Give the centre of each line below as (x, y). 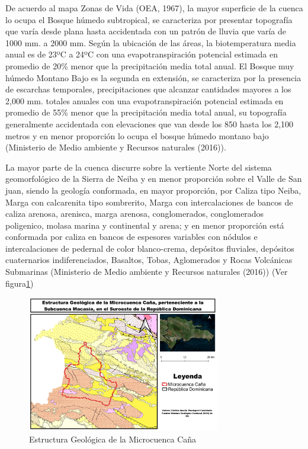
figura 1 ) (20, 283)
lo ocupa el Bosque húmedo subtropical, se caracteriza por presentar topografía (149, 19)
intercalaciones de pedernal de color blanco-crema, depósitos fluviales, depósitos (150, 248)
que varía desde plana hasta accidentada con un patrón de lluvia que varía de (146, 31)
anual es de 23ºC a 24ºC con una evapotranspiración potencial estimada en (142, 54)
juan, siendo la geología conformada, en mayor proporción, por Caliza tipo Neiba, (153, 190)
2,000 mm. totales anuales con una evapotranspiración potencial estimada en (145, 100)
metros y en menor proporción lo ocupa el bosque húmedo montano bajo (137, 135)
